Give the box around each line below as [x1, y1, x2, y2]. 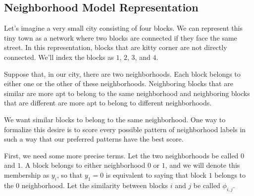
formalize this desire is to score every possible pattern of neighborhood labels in [4, 124, 246, 134]
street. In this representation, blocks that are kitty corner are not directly [4, 42, 227, 52]
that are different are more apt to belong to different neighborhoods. [4, 98, 212, 108]
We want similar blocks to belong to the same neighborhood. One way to [4, 114, 226, 124]
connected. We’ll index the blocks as [4, 51, 114, 62]
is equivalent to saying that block [105, 169, 207, 180]
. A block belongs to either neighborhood [21, 160, 146, 170]
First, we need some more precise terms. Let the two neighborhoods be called [4, 150, 239, 160]
